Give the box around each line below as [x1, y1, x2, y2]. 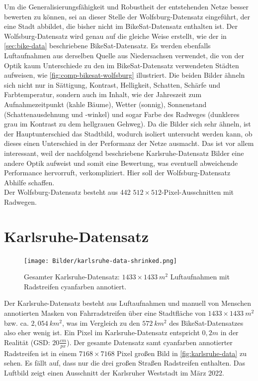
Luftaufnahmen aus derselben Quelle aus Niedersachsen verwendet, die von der [4, 50, 244, 60]
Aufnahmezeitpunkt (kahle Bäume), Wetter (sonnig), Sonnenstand [4, 99, 207, 109]
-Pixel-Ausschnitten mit [161, 187, 234, 197]
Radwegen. [4, 196, 37, 207]
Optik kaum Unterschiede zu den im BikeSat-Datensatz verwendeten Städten [4, 60, 239, 70]
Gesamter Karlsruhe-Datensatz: [24, 271, 120, 282]
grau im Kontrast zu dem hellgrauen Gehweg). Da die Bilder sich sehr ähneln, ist [4, 119, 251, 129]
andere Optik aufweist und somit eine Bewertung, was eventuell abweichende [4, 157, 238, 168]
